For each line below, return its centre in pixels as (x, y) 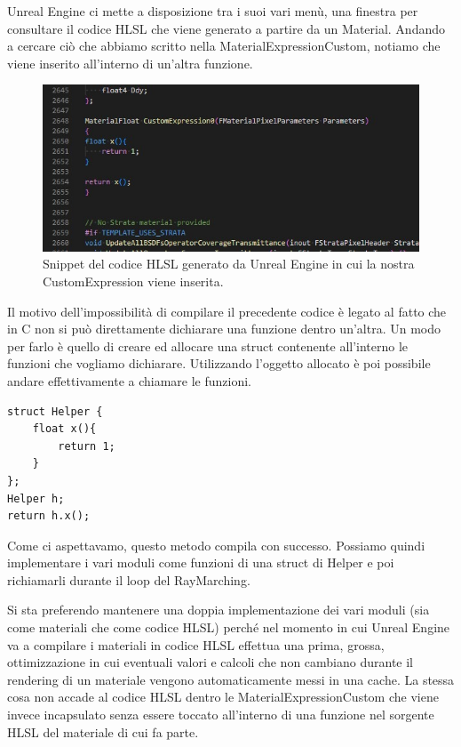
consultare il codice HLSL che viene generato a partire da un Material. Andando (227, 28)
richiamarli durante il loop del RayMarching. (129, 579)
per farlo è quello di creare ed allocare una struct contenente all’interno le (208, 345)
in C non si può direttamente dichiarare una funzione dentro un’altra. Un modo (224, 329)
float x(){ (64, 429)
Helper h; (36, 498)
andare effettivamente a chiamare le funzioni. (130, 380)
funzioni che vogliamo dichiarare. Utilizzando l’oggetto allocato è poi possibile (219, 363)
